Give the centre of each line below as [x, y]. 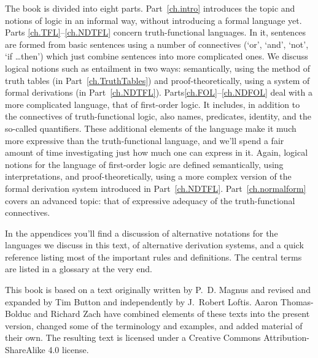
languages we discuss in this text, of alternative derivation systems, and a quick [154, 245]
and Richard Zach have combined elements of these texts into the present [172, 314]
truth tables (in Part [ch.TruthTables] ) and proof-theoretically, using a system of [157, 80]
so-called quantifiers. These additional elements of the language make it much [151, 128]
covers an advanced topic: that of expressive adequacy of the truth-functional [150, 200]
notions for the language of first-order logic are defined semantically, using [144, 164]
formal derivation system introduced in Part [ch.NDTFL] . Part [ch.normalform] [156, 188]
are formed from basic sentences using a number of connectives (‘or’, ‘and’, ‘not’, [157, 44]
